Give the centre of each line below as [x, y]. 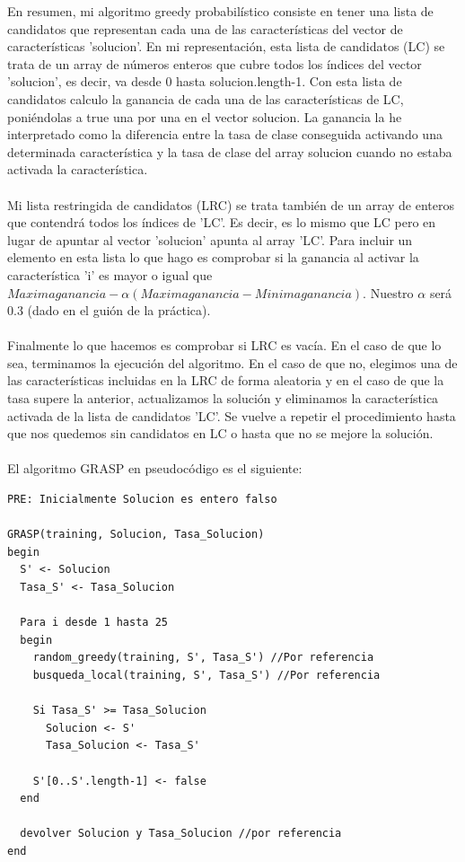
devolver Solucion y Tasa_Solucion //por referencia [181, 834]
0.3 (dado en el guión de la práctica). [109, 310]
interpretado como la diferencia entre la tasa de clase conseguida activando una [225, 134]
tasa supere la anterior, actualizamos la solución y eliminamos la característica [223, 398]
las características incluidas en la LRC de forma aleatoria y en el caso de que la [226, 380]
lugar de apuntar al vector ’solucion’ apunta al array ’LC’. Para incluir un [210, 239]
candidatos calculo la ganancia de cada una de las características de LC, [206, 98]
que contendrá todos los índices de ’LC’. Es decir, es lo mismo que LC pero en [222, 222]
